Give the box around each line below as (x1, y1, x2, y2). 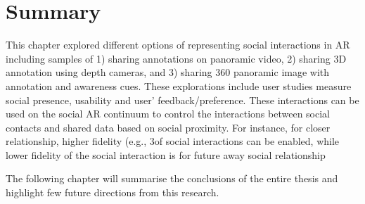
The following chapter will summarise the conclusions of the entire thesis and (6, 171, 338, 186)
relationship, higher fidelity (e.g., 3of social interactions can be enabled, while (6, 134, 340, 148)
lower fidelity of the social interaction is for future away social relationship (6, 147, 326, 162)
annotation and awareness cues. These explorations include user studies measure (6, 78, 352, 93)
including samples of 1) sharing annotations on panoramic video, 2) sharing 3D (6, 51, 347, 65)
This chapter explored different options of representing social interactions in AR (6, 37, 350, 52)
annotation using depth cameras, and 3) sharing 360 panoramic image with (6, 65, 330, 79)
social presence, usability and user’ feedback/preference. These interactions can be (6, 92, 359, 107)
